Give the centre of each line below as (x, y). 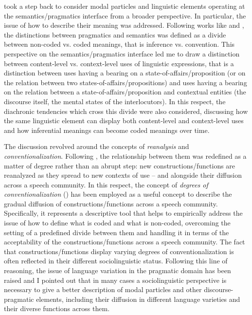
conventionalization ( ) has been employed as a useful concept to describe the (118, 194)
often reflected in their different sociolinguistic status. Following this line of (116, 261)
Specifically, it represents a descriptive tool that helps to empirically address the (123, 213)
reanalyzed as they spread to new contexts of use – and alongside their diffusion (123, 175)
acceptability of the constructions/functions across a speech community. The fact (125, 242)
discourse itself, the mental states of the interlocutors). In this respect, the (115, 101)
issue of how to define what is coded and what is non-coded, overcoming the (117, 223)
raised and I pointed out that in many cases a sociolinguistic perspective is (115, 280)
